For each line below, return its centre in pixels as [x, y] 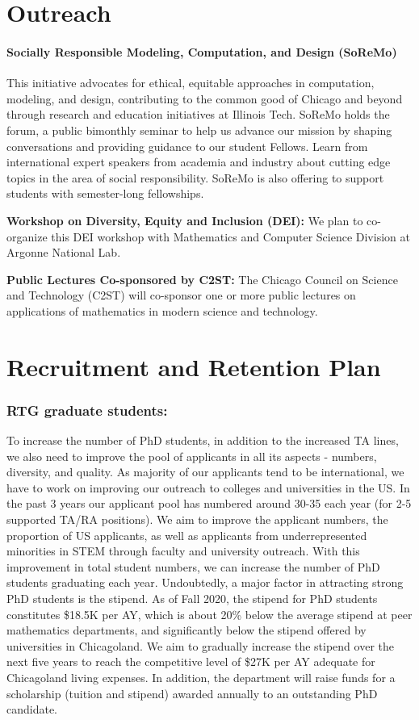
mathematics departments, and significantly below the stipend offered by [186, 630]
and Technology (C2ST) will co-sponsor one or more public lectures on [181, 295]
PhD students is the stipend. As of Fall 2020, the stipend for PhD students [192, 599]
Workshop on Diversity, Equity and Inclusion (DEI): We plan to [185, 220]
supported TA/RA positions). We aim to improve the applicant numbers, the [197, 519]
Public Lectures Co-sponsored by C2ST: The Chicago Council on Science [202, 279]
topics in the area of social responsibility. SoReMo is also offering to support [195, 177]
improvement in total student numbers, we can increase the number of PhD [193, 566]
